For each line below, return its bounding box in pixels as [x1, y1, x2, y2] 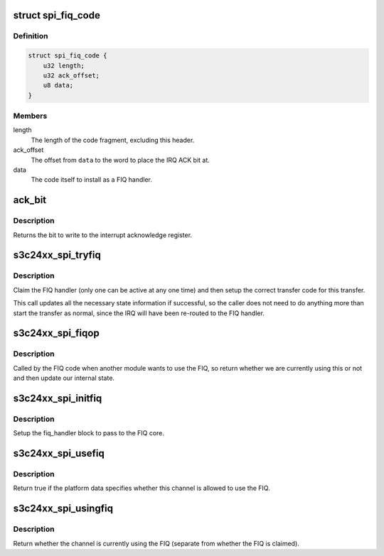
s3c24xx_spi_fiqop [13, 327, 100, 339]
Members [13, 111, 48, 121]
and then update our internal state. [13, 374, 115, 383]
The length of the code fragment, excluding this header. [31, 136, 195, 144]
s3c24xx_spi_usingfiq [13, 503, 114, 515]
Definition [13, 31, 48, 41]
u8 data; [43, 82, 74, 89]
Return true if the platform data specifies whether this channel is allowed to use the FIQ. [13, 484, 270, 493]
